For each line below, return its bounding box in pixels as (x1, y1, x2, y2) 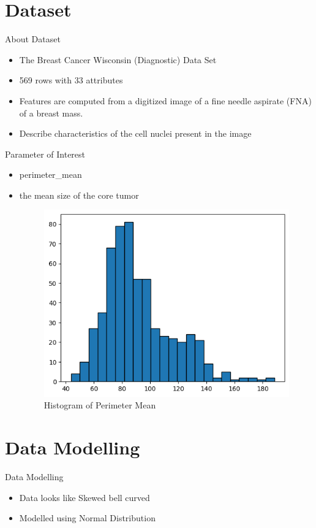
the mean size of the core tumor (19, 188, 139, 201)
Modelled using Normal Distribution (19, 511, 156, 524)
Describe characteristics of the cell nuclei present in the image (19, 127, 252, 140)
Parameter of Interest (5, 147, 86, 160)
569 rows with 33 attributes (19, 74, 123, 86)
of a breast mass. (19, 106, 83, 119)
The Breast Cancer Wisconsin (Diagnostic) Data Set (19, 53, 217, 66)
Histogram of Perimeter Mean (43, 399, 156, 411)
